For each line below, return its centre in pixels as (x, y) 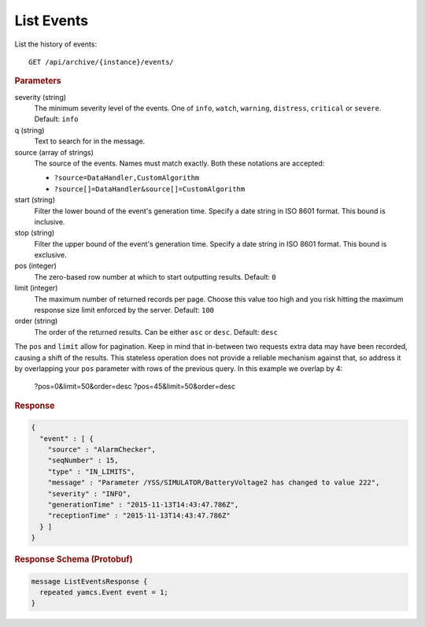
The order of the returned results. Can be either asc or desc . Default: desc (156, 332)
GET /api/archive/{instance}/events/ (102, 62)
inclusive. (50, 221)
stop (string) (35, 233)
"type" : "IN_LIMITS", (91, 471)
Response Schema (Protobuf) (74, 559)
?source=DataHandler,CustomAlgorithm (127, 178)
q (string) (30, 130)
